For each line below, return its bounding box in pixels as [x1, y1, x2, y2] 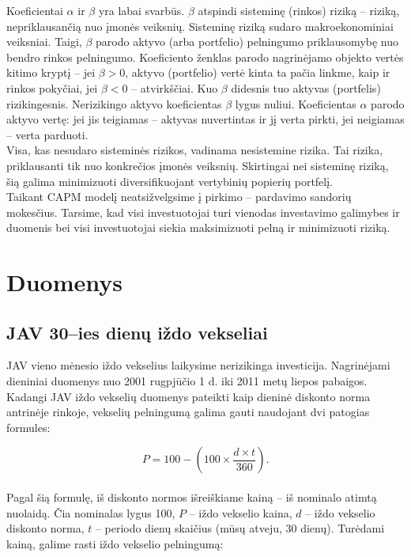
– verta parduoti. [6, 126, 89, 142]
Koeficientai [6, 2, 63, 18]
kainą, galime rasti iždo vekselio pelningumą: [6, 535, 224, 551]
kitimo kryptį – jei [6, 64, 96, 81]
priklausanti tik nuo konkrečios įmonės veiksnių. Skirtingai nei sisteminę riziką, [6, 157, 389, 173]
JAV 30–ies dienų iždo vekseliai [6, 320, 268, 344]
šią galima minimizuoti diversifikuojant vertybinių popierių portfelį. [6, 172, 334, 189]
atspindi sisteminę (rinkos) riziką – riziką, [198, 2, 400, 18]
